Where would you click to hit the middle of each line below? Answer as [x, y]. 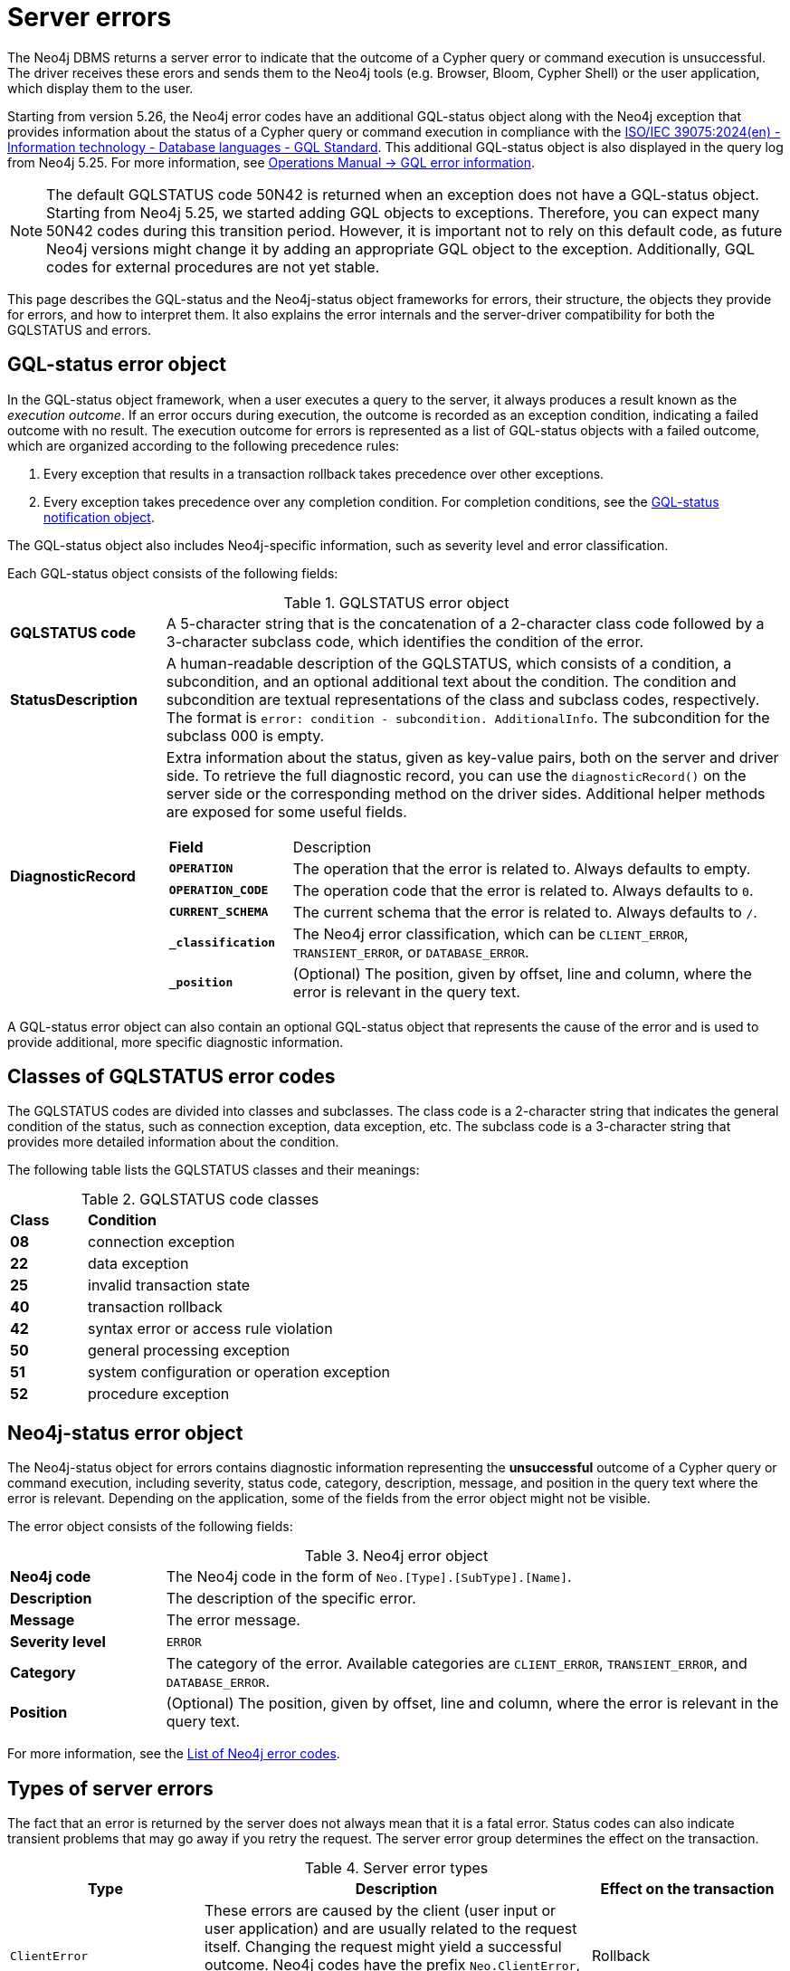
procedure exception [159, 1394]
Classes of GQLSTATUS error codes [171, 1077]
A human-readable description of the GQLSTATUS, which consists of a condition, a [449, 663]
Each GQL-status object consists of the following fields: [173, 573]
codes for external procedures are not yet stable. [213, 267]
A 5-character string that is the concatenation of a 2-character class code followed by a [465, 623]
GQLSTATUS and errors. [80, 329]
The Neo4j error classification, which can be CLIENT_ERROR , [490, 933]
